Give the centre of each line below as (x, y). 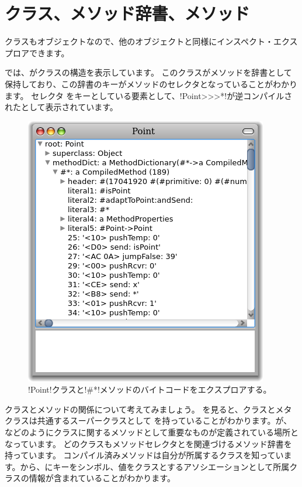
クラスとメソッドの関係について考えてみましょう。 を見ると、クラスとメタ (148, 409)
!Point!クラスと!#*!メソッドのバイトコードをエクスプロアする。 (150, 389)
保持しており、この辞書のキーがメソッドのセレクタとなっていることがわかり (151, 84)
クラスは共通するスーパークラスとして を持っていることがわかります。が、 (148, 420)
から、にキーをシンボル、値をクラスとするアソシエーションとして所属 (155, 466)
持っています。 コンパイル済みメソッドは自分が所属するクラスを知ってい (144, 455)
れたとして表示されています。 (61, 107)
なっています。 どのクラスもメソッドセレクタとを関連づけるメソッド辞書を (148, 443)
